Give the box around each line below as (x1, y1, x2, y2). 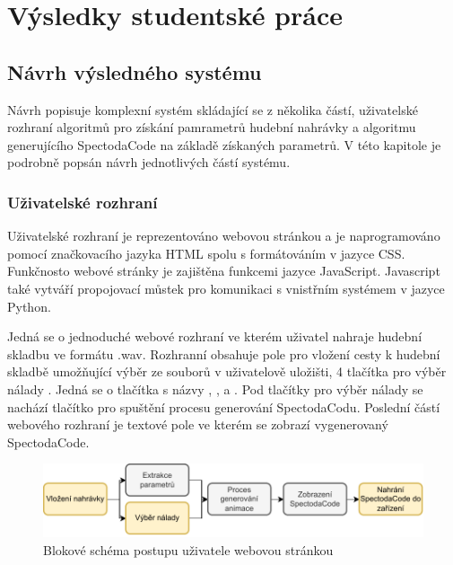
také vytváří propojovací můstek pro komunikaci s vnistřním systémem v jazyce (7, 278, 445, 297)
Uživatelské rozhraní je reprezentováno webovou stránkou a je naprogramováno (7, 226, 440, 245)
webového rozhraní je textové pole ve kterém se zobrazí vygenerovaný (7, 415, 388, 434)
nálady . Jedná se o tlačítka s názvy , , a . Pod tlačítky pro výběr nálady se (7, 379, 423, 398)
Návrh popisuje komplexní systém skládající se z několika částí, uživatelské (7, 100, 418, 119)
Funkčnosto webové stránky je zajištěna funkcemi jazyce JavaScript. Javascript (7, 261, 440, 280)
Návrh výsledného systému (7, 57, 262, 85)
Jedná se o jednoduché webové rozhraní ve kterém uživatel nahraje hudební (7, 327, 423, 346)
